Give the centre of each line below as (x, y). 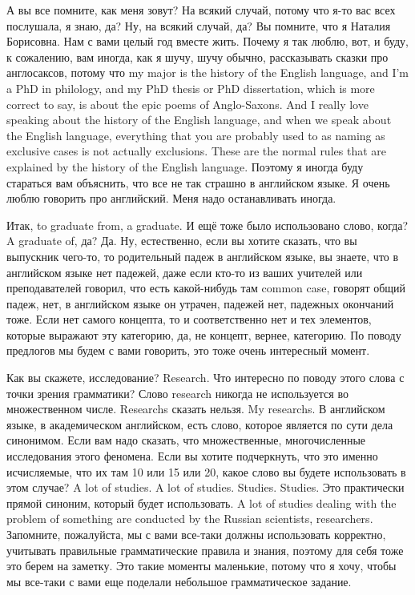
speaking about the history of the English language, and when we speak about (199, 120)
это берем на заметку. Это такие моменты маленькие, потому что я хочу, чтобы (201, 566)
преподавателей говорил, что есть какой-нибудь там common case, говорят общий (206, 288)
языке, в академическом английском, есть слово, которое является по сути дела (200, 424)
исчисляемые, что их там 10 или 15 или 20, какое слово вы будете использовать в (206, 471)
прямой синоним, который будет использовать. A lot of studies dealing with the (201, 503)
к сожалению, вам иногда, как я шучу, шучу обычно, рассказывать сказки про (197, 56)
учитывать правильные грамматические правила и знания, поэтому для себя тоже (205, 550)
